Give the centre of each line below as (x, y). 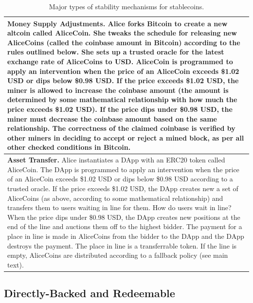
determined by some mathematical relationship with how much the (122, 99)
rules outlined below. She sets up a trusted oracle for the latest (116, 52)
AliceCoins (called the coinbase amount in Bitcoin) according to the (124, 42)
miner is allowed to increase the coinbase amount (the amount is (118, 90)
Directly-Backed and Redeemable (90, 293)
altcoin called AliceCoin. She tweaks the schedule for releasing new (122, 33)
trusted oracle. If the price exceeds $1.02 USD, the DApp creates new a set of (123, 188)
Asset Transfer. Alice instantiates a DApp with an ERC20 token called (116, 160)
